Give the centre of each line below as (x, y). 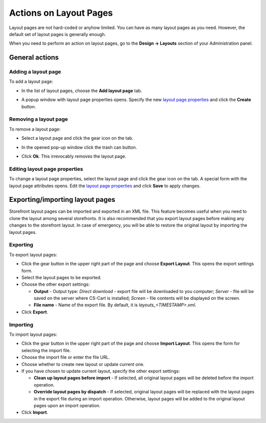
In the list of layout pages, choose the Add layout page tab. (82, 91)
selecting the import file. (46, 350)
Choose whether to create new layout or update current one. (83, 364)
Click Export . (35, 312)
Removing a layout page (39, 119)
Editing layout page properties (46, 169)
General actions (34, 57)
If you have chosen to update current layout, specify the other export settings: (101, 371)
